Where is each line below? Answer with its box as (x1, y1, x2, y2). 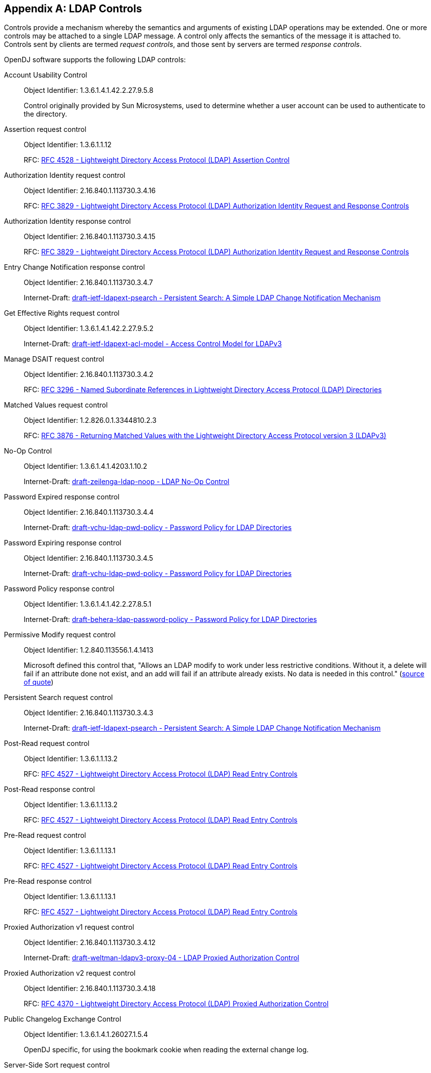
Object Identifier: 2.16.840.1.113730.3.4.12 (24, 938, 156, 947)
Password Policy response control (4, 584, 115, 593)
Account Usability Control (4, 71, 87, 80)
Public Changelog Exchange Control (4, 1015, 121, 1024)
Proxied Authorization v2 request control (4, 969, 136, 978)
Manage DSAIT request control (4, 355, 104, 364)
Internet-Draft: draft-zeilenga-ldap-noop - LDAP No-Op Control (24, 477, 230, 486)
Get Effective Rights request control (4, 309, 119, 318)
